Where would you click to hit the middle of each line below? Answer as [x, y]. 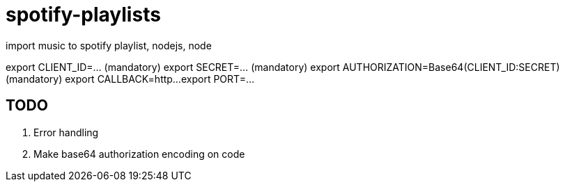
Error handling [66, 132]
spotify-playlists [83, 15]
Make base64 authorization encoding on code [139, 154]
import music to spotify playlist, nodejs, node [109, 45]
